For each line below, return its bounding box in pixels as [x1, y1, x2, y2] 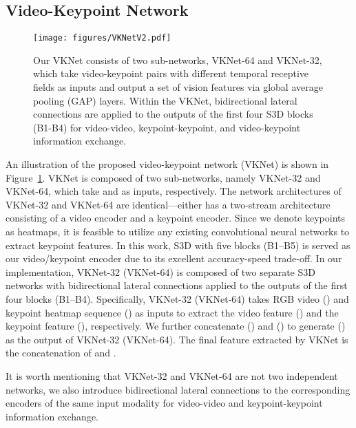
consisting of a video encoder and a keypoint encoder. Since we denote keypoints [6, 211, 346, 225]
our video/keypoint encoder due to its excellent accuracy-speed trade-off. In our [6, 251, 342, 266]
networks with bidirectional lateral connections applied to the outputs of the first [6, 278, 348, 292]
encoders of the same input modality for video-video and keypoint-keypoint [6, 396, 323, 410]
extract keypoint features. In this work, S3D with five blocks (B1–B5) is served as [6, 237, 350, 252]
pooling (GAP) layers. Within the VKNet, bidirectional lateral [33, 93, 297, 107]
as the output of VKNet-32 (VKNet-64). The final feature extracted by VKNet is [6, 332, 348, 346]
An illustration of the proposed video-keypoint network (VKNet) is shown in [6, 157, 329, 171]
